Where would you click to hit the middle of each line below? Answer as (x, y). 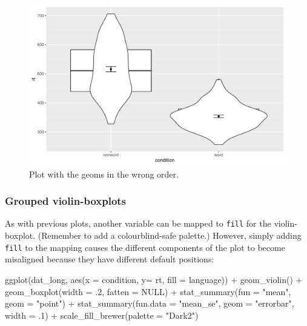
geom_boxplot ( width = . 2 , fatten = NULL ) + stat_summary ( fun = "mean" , (148, 291)
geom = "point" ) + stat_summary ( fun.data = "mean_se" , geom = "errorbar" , (150, 303)
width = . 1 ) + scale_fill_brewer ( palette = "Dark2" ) (102, 315)
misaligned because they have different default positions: (110, 259)
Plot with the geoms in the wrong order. (104, 174)
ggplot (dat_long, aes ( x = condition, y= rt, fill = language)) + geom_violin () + (154, 279)
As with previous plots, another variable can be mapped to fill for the (138, 223)
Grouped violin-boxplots (66, 201)
